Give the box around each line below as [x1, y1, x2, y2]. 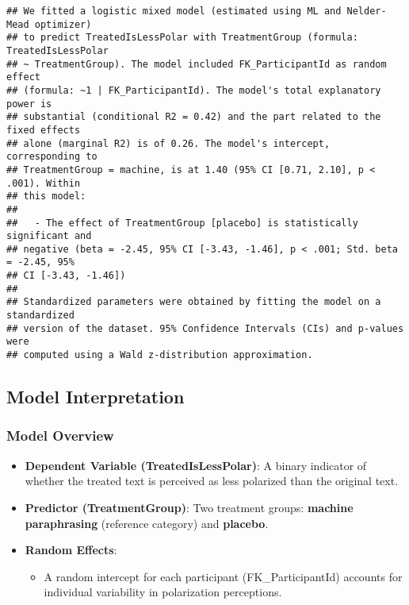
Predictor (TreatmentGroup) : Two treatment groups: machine [25, 499, 354, 515]
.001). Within [6, 177, 81, 189]
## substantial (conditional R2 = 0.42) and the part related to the [6, 111, 381, 123]
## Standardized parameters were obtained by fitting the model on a [6, 296, 381, 308]
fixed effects [6, 124, 81, 136]
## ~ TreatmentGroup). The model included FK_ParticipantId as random [6, 58, 387, 70]
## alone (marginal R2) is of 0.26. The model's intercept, [6, 137, 331, 149]
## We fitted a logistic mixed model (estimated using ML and [6, 6, 342, 17]
